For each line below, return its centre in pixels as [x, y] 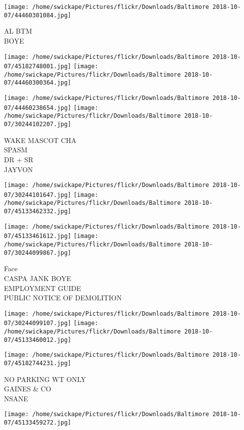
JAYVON [19, 169]
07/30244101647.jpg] [38, 195]
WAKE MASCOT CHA [40, 140]
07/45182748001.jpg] [38, 67]
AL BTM [18, 31]
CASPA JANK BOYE [38, 278]
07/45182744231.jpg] [38, 363]
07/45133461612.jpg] [38, 236]
